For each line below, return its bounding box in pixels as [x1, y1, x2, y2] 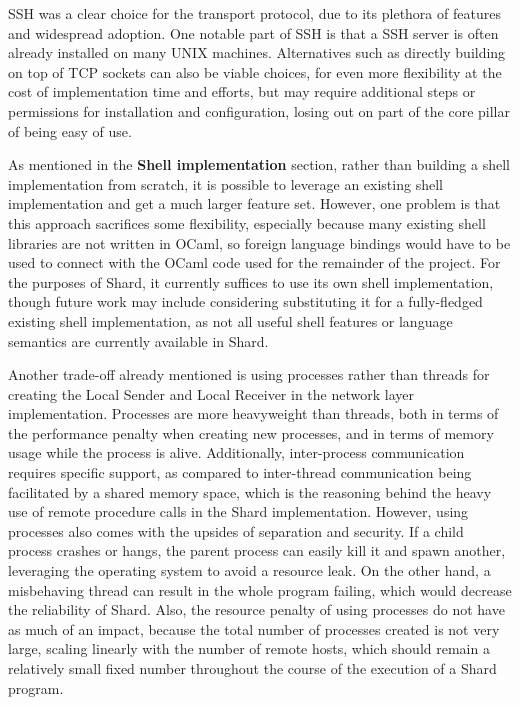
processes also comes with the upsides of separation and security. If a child [8, 520, 464, 541]
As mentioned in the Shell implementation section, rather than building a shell [8, 154, 510, 175]
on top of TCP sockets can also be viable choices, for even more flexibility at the [8, 61, 502, 82]
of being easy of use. [8, 120, 132, 141]
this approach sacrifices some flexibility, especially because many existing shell [8, 212, 486, 233]
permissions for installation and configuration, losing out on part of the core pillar [8, 100, 510, 121]
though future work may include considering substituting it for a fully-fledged [8, 291, 483, 312]
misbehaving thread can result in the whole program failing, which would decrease [8, 579, 512, 600]
